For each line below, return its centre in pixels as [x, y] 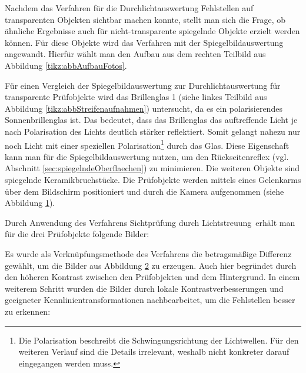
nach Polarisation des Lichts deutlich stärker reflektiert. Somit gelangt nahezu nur [153, 131]
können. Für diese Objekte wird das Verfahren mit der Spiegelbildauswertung [144, 42]
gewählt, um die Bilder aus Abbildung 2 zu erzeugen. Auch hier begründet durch [151, 265]
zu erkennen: [28, 311]
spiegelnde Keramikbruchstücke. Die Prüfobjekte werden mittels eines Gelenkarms [153, 179]
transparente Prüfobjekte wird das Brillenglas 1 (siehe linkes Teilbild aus [136, 97]
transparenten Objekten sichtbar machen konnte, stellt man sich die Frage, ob [145, 19]
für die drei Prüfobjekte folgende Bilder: [77, 234]
